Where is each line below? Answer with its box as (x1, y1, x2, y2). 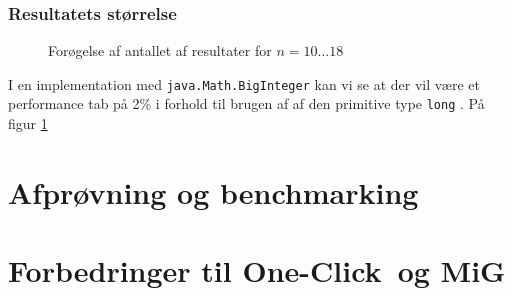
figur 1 (8, 113, 48, 134)
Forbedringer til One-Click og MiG (8, 250, 506, 291)
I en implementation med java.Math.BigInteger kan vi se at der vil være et (8, 73, 480, 94)
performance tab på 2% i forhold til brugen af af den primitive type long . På (8, 93, 485, 114)
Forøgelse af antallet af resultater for (48, 40, 272, 61)
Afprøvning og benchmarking (8, 171, 419, 212)
